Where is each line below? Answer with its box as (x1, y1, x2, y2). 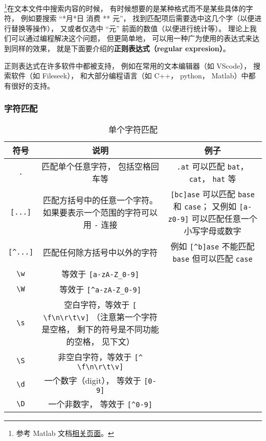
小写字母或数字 (184, 224, 241, 237)
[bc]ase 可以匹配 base (170, 187, 255, 200)
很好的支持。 (11, 80, 54, 91)
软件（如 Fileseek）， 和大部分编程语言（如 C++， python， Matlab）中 (11, 70, 249, 81)
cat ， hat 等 (189, 172, 236, 184)
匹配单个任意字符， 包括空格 (41, 160, 151, 172)
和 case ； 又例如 (173, 200, 237, 212)
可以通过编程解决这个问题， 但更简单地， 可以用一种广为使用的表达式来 (11, 33, 253, 44)
